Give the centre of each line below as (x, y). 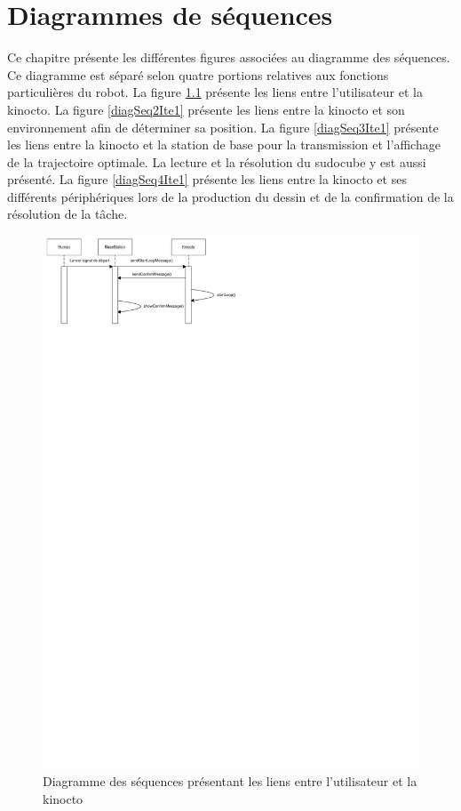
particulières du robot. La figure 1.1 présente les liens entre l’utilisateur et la (215, 92)
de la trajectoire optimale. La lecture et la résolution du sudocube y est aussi (217, 161)
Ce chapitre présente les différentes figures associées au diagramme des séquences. (229, 57)
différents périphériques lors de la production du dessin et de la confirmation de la (230, 196)
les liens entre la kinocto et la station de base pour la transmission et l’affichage (224, 145)
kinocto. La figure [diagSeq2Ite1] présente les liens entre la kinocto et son (206, 109)
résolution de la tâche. (68, 214)
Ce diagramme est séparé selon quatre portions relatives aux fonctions (198, 74)
